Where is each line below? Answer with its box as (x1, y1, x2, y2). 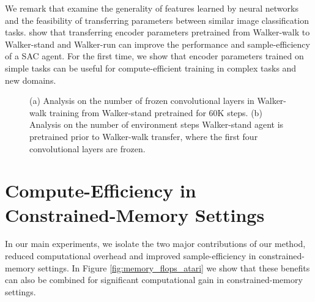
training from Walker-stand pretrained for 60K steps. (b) (49, 106, 262, 119)
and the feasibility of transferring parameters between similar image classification (5, 13, 309, 26)
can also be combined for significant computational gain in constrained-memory (5, 273, 303, 286)
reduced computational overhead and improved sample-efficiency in (5, 249, 256, 262)
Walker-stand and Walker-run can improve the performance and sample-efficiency (5, 37, 310, 50)
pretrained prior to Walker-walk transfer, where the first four (29, 130, 258, 142)
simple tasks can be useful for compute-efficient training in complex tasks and (5, 61, 297, 74)
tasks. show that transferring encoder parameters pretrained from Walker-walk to (5, 26, 310, 39)
